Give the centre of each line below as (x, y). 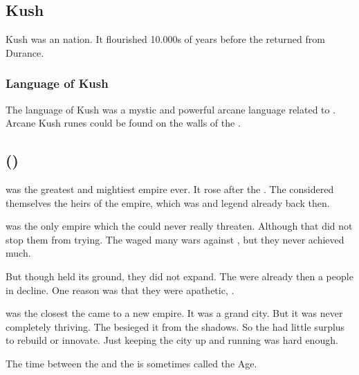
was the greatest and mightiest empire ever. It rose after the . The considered (170, 189)
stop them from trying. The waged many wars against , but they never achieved (175, 239)
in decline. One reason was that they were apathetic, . (120, 290)
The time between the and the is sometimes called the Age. (131, 363)
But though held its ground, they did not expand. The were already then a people (179, 276)
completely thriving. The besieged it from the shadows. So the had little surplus (175, 326)
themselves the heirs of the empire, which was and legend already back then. (168, 202)
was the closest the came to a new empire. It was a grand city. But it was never (174, 313)
